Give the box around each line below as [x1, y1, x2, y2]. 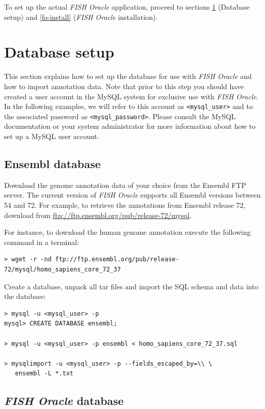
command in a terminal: [4, 236, 79, 247]
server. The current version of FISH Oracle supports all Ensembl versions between [4, 189, 261, 200]
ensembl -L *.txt [15, 370, 74, 377]
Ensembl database [4, 155, 101, 171]
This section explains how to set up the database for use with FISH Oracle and [4, 71, 252, 81]
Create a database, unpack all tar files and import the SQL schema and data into [4, 281, 258, 291]
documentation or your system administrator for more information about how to [4, 121, 256, 131]
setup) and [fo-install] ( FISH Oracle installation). [4, 11, 158, 22]
